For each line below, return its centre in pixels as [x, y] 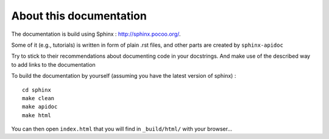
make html [37, 115]
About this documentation [79, 16]
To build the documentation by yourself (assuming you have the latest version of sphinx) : [124, 76]
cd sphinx [37, 90]
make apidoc [40, 107]
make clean [38, 98]
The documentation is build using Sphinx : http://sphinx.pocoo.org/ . [96, 34]
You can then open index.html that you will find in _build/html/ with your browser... [122, 129]
